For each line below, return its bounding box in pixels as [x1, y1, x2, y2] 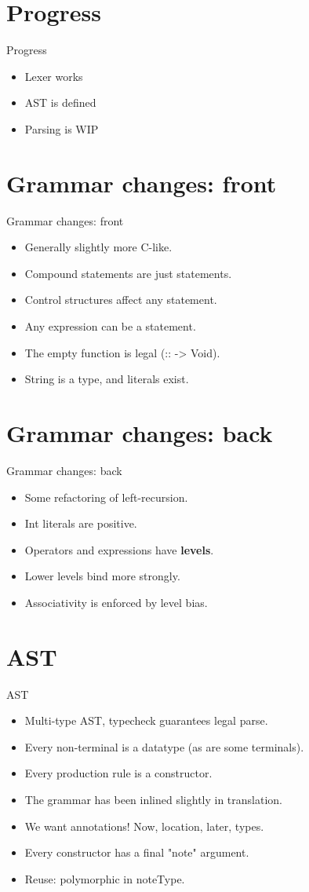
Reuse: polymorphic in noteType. [24, 870, 185, 887]
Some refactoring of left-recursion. [24, 488, 188, 505]
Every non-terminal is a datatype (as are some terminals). [24, 738, 304, 755]
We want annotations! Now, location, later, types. [24, 817, 264, 834]
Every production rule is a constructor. [24, 765, 213, 781]
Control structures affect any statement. [24, 291, 217, 308]
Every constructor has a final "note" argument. [24, 844, 249, 861]
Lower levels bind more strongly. [24, 568, 180, 584]
